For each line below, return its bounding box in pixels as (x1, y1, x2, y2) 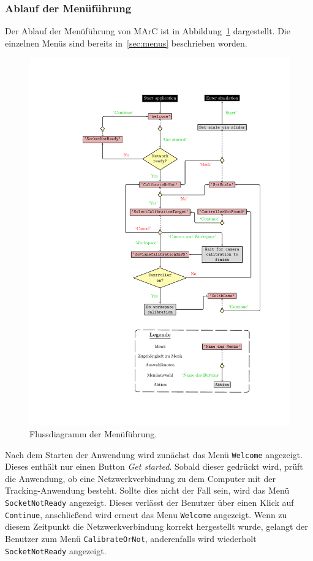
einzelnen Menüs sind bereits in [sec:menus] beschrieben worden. (5, 36, 247, 49)
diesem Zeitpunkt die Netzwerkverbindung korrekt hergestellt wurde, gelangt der (5, 520, 308, 533)
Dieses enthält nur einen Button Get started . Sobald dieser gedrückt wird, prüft (5, 460, 303, 473)
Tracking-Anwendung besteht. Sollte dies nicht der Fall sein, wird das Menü (5, 484, 290, 497)
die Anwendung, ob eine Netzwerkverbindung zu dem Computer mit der (5, 472, 276, 484)
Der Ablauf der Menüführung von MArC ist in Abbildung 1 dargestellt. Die (5, 24, 290, 37)
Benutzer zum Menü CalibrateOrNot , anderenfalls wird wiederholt (5, 532, 257, 544)
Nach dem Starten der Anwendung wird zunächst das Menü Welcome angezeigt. (5, 448, 303, 461)
